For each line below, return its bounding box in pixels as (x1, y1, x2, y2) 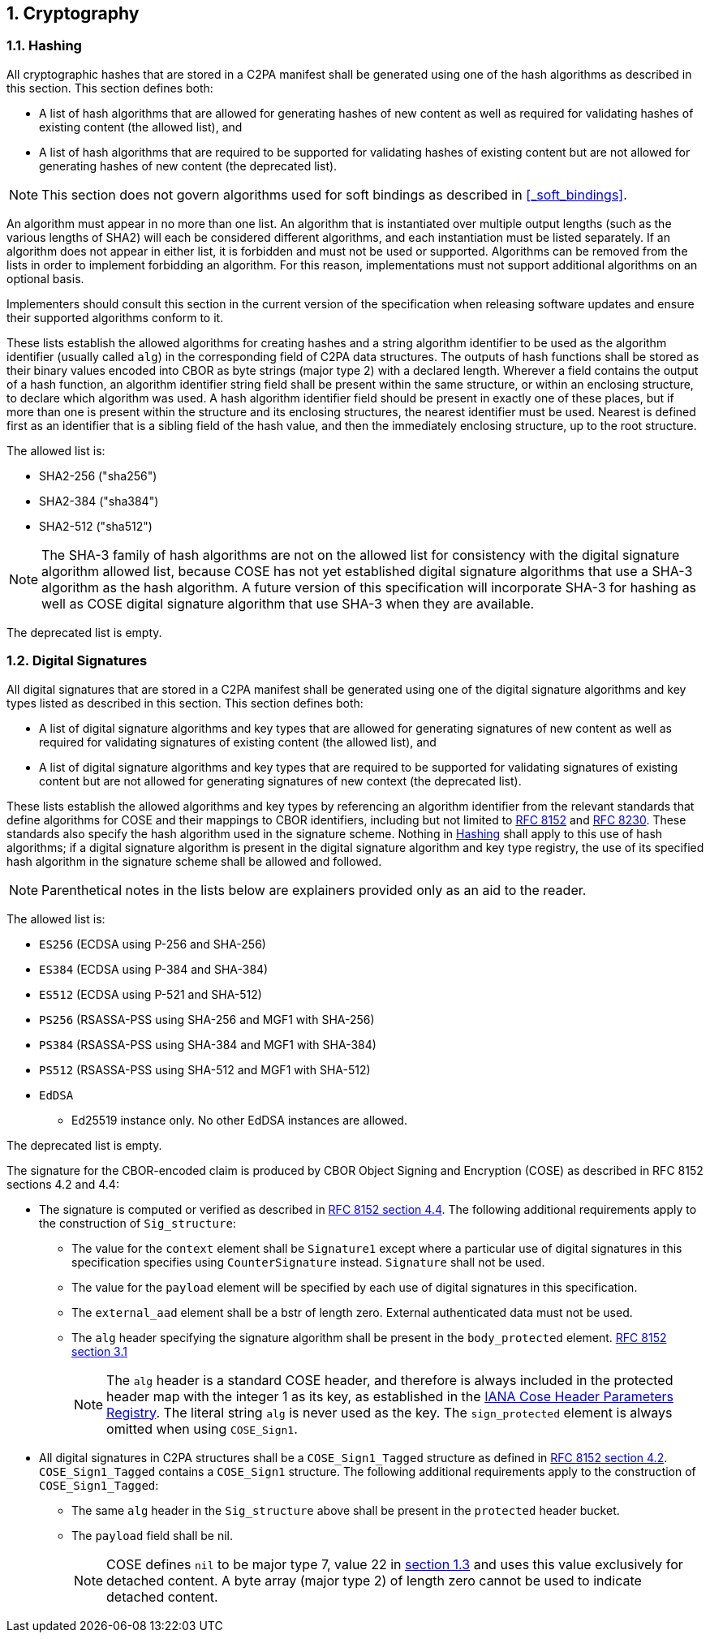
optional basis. (6, 271, 84, 286)
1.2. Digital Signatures (6, 652, 148, 669)
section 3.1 (71, 1344, 127, 1358)
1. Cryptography (6, 3, 140, 24)
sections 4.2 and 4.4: (6, 1177, 119, 1191)
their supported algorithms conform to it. (6, 310, 224, 325)
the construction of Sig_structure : (39, 1215, 236, 1230)
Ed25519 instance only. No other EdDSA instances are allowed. (71, 1112, 407, 1127)
